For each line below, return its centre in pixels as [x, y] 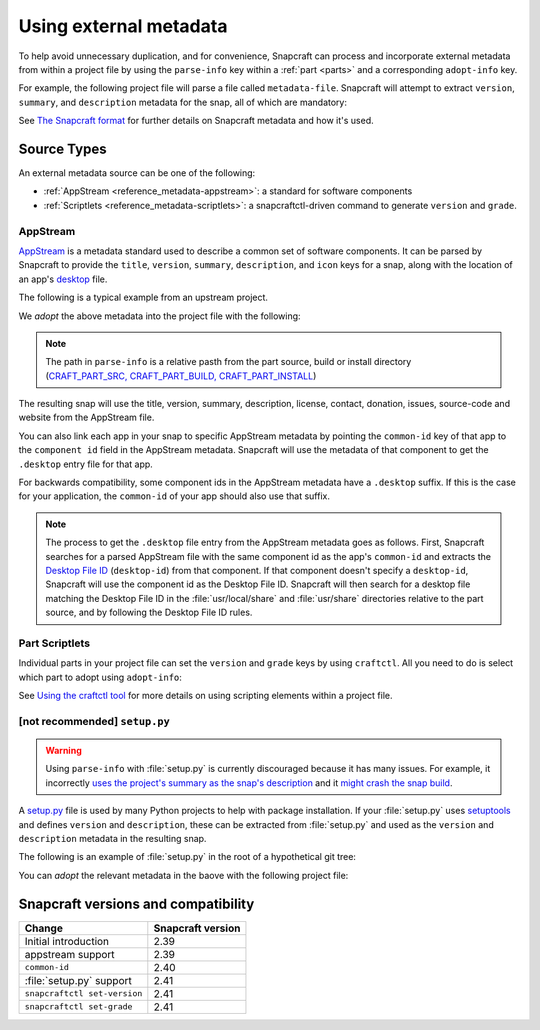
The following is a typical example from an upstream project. [143, 297]
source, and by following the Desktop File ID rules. [149, 612]
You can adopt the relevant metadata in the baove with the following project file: [183, 875]
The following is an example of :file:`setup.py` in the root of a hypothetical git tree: [187, 857]
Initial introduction [67, 941]
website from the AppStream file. [86, 417]
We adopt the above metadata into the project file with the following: [159, 316]
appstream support [69, 954]
